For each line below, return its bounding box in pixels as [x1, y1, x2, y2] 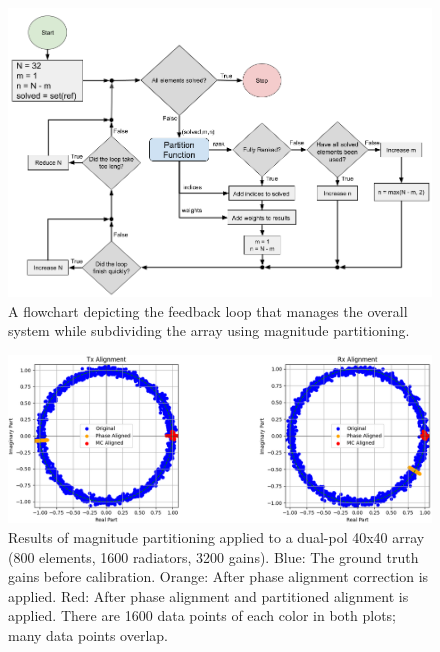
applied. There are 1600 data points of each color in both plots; [8, 605, 397, 626]
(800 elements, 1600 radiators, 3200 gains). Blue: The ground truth [8, 546, 419, 567]
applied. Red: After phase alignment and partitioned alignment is [8, 585, 409, 606]
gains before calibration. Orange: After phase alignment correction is [8, 566, 429, 587]
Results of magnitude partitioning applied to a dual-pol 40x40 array [8, 526, 425, 547]
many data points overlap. [8, 624, 168, 645]
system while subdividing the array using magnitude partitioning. [8, 320, 410, 341]
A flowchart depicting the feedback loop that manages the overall [8, 300, 408, 321]
